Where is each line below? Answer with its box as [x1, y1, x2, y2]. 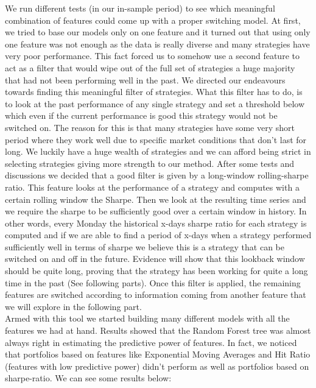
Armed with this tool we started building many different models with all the [5, 312, 290, 325]
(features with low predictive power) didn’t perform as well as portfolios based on [5, 359, 309, 372]
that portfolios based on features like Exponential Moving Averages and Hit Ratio [5, 348, 311, 361]
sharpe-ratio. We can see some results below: [5, 372, 172, 384]
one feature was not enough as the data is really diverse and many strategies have [5, 37, 310, 50]
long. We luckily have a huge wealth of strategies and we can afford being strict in [5, 145, 311, 158]
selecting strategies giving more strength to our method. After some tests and [5, 157, 295, 169]
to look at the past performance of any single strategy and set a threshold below [5, 97, 305, 110]
